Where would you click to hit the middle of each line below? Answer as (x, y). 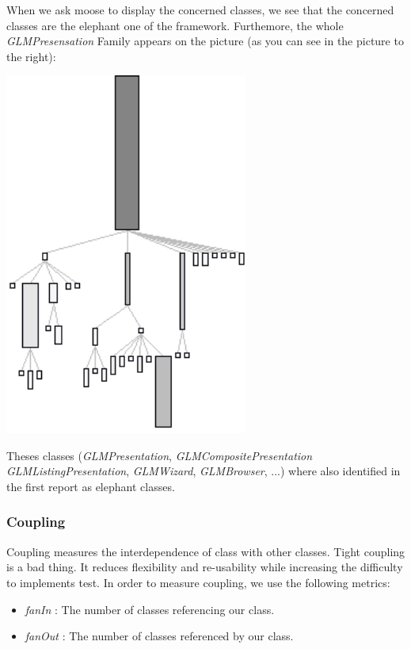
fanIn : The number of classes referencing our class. (150, 609)
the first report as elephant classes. (91, 486)
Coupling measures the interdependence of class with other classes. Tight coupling (206, 551)
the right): (31, 56)
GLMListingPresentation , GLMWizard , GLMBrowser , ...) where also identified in (204, 471)
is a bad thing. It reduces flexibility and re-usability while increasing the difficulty (205, 567)
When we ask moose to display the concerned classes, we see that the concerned (200, 10)
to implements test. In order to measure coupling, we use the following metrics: (198, 582)
